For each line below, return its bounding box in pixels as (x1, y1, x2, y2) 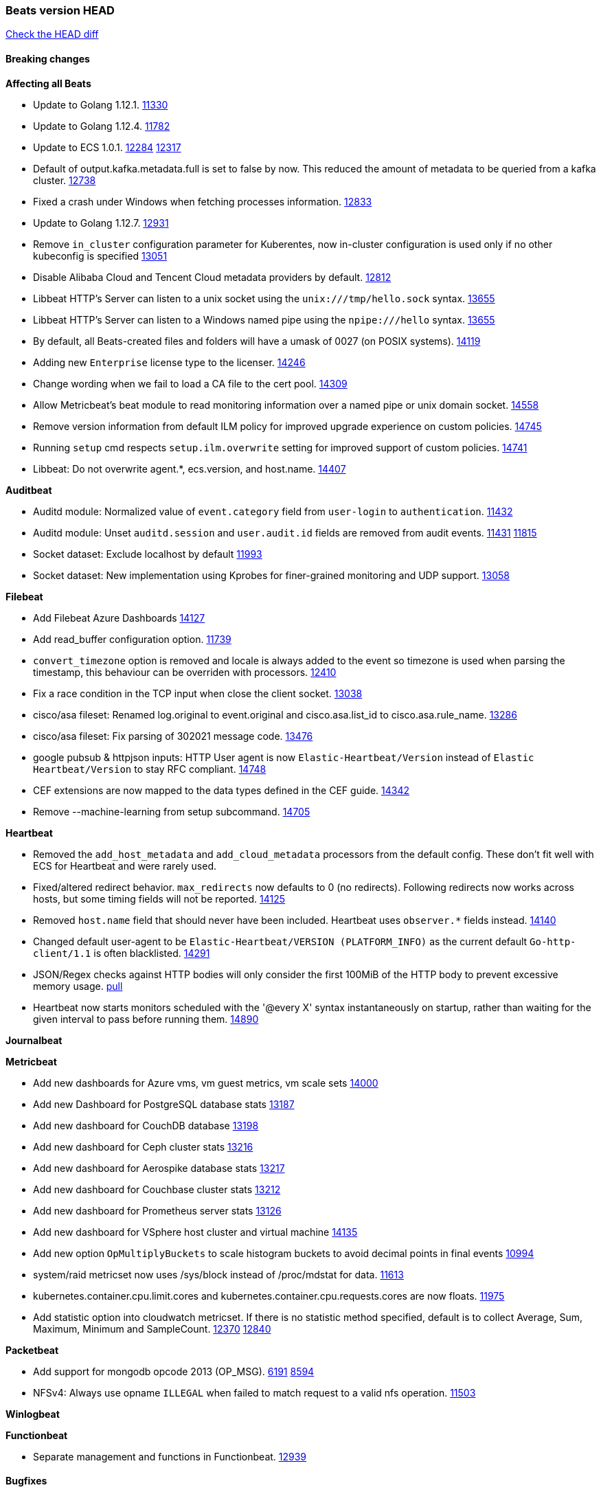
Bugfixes (5, 1475, 47, 1487)
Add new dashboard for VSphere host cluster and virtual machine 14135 (33, 1225, 358, 1238)
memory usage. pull (33, 980, 123, 992)
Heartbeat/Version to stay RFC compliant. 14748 (33, 762, 267, 775)
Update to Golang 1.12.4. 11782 (33, 120, 170, 132)
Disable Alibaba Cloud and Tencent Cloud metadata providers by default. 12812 (33, 271, 392, 283)
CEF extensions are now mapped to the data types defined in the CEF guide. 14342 (33, 784, 409, 796)
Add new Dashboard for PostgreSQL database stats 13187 (33, 1098, 295, 1110)
